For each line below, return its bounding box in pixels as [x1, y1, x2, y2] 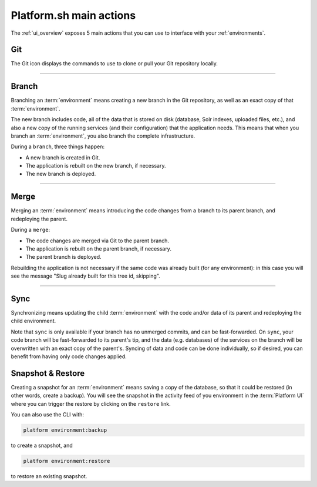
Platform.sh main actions [11, 9, 136, 22]
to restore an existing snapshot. [11, 473, 87, 479]
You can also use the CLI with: [11, 411, 85, 418]
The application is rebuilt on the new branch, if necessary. [25, 162, 166, 169]
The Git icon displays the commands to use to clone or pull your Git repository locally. [11, 60, 218, 67]
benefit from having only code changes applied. [11, 353, 127, 360]
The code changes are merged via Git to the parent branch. [25, 237, 170, 244]
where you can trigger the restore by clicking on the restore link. [11, 400, 171, 407]
